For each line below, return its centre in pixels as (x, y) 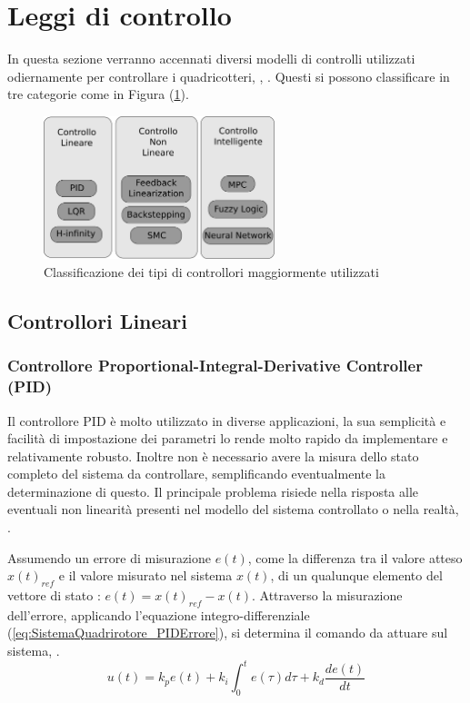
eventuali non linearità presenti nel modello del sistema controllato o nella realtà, (233, 509)
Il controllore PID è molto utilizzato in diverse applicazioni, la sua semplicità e (227, 420)
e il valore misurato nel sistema (145, 575)
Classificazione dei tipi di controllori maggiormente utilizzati (211, 272)
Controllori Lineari (97, 320)
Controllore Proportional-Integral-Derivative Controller (215, 366)
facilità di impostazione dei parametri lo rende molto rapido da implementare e (228, 438)
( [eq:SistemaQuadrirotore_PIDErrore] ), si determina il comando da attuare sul (228, 633)
